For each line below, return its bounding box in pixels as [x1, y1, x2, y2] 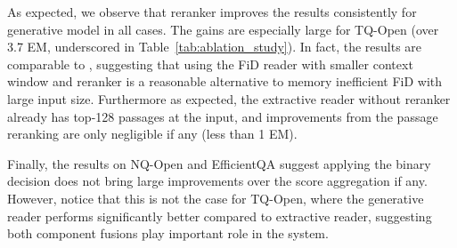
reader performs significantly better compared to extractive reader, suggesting [7, 206, 432, 225]
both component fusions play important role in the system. [7, 224, 329, 243]
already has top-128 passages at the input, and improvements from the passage [7, 107, 438, 125]
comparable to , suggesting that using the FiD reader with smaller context [7, 54, 413, 73]
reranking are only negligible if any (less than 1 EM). [7, 124, 298, 143]
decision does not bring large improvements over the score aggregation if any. [7, 172, 428, 190]
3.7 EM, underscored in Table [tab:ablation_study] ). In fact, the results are [7, 37, 422, 56]
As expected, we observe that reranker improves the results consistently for [7, 3, 417, 20]
